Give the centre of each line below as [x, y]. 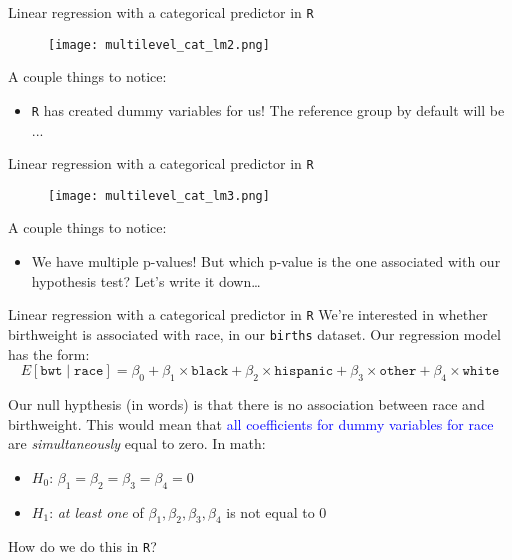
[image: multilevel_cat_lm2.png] [159, 44]
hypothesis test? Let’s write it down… [146, 280]
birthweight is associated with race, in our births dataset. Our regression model [254, 333]
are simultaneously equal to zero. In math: [137, 443]
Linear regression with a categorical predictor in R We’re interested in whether [248, 314]
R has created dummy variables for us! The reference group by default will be [268, 109]
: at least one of [96, 511]
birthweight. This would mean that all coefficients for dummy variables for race [251, 423]
